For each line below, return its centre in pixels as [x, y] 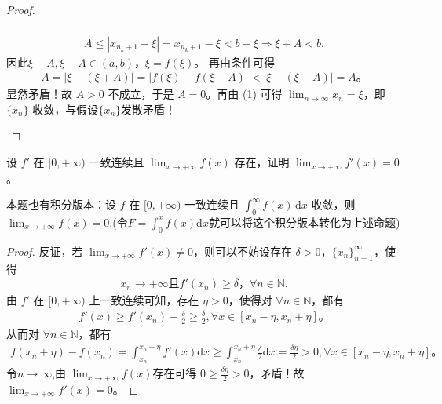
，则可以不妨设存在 [242, 251]
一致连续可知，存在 [150, 300]
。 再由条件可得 [234, 62]
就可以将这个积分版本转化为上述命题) [304, 222]
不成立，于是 [141, 94]
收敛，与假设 [66, 109]
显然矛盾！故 [39, 94]
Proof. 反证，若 [45, 251]
